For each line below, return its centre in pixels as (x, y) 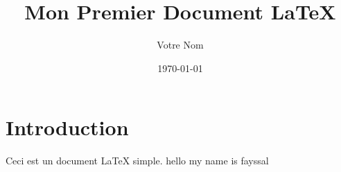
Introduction (67, 127)
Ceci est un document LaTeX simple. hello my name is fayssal (137, 161)
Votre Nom (180, 45)
